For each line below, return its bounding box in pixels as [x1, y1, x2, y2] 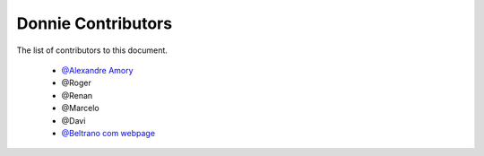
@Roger [61, 77, 91, 89]
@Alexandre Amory [61, 65, 134, 75]
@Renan [61, 90, 93, 100]
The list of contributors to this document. [16, 45, 168, 56]
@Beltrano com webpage [61, 127, 156, 138]
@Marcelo [61, 103, 100, 114]
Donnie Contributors [16, 13, 173, 33]
